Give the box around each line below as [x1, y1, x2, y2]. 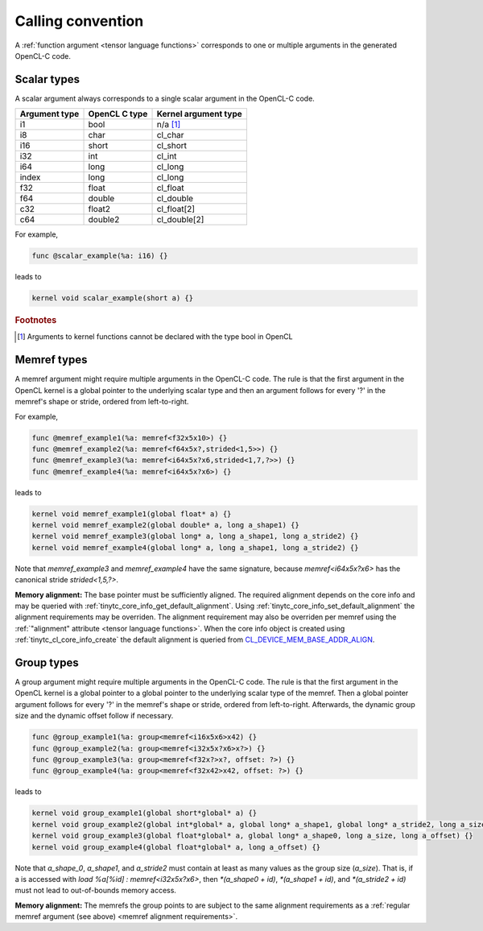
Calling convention [14, 12, 144, 30]
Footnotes [14, 315, 57, 326]
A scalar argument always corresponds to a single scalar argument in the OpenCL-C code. [14, 93, 316, 103]
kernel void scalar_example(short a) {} [31, 294, 193, 303]
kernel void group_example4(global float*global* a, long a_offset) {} [31, 842, 321, 851]
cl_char [156, 130, 184, 141]
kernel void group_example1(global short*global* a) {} [31, 809, 258, 817]
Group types [14, 656, 80, 669]
